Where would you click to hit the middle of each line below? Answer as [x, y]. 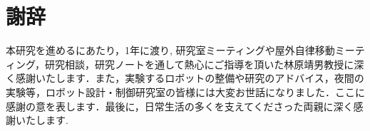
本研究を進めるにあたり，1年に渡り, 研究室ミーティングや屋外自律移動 [170, 50]
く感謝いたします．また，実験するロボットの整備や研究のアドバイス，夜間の [185, 78]
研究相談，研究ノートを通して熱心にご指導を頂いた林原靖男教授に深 [205, 64]
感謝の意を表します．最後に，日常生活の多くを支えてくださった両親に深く [180, 106]
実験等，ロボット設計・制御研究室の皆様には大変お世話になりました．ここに [185, 91]
